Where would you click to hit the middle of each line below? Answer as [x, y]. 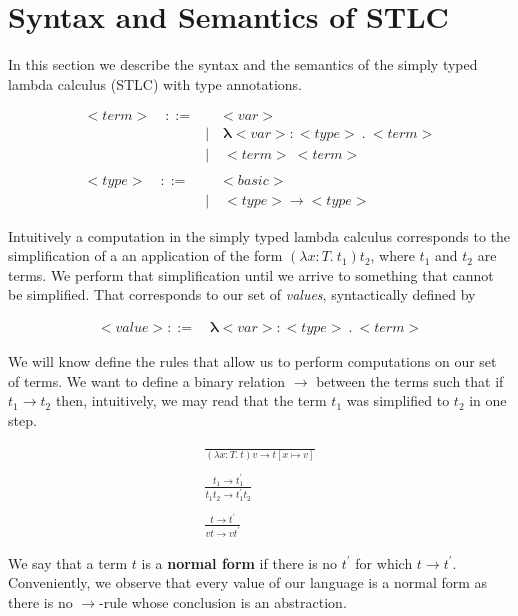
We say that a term [68, 562]
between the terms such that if [410, 380]
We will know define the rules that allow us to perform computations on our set [252, 360]
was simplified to [398, 400]
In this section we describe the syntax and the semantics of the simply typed [243, 64]
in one [488, 400]
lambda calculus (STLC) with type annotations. [155, 83]
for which [384, 562]
